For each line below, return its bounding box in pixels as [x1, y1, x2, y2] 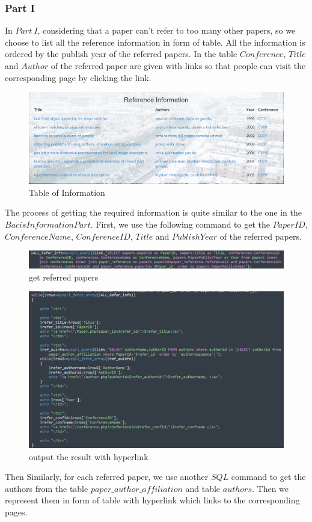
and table [185, 482, 221, 494]
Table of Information [29, 186, 105, 198]
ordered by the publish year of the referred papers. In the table [5, 47, 237, 60]
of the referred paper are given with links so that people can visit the [50, 59, 306, 71]
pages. [5, 505, 28, 518]
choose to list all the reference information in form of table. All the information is [5, 35, 305, 48]
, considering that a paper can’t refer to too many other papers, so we [37, 24, 296, 37]
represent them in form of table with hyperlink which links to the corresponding [5, 494, 300, 506]
